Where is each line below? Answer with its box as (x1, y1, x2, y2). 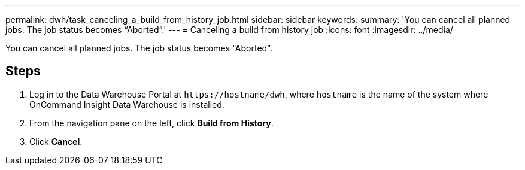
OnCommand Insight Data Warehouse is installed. (29, 99, 224, 110)
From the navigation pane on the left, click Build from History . (29, 117, 274, 128)
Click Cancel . (29, 136, 83, 147)
